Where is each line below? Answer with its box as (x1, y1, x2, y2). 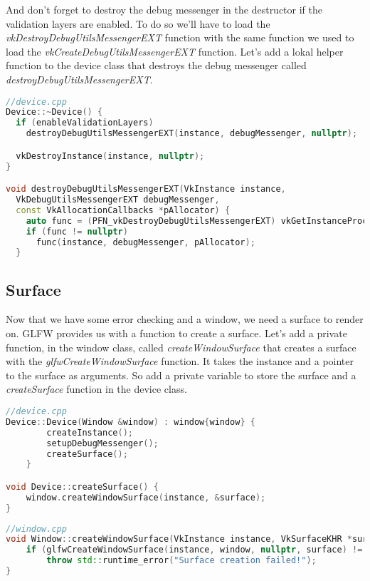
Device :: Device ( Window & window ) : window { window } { (6, 416, 255, 427)
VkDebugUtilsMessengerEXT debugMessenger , (16, 195, 220, 205)
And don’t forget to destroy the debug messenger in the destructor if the (6, 2, 323, 16)
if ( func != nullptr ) (26, 226, 128, 237)
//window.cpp (6, 523, 67, 534)
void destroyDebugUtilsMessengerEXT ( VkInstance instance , (6, 184, 286, 195)
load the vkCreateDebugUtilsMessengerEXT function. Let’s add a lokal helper (6, 43, 344, 58)
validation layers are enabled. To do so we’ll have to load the (6, 16, 270, 31)
